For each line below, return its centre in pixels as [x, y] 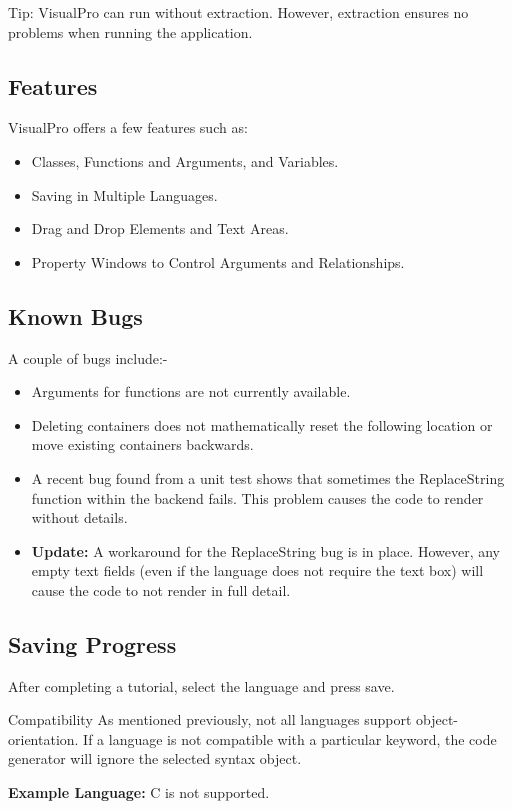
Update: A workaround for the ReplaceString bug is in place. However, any [265, 550]
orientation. [43, 738]
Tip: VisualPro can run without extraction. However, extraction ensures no [238, 12]
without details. [79, 517]
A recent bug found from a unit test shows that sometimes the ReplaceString [268, 477]
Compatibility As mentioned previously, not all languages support [210, 719]
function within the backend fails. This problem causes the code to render [257, 497]
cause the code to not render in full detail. [161, 589]
